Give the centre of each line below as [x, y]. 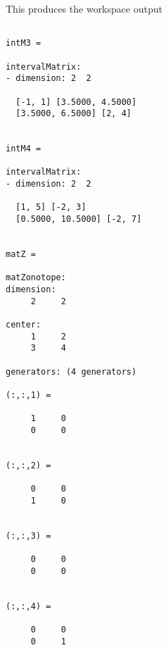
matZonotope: [36, 278]
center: [24, 325]
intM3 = [24, 43]
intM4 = [24, 149]
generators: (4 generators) [71, 371]
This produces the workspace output [84, 8]
